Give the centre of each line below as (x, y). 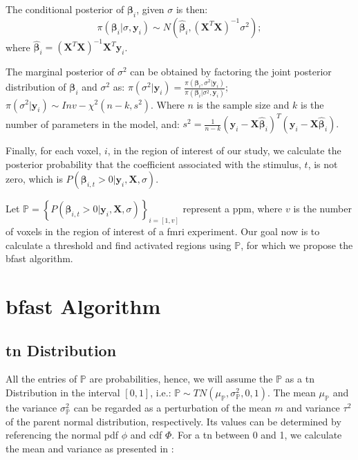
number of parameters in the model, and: (93, 123)
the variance (31, 408)
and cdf (146, 435)
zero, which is (34, 179)
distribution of (36, 87)
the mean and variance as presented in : (90, 448)
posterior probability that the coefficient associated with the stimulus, (153, 164)
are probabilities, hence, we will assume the (181, 379)
